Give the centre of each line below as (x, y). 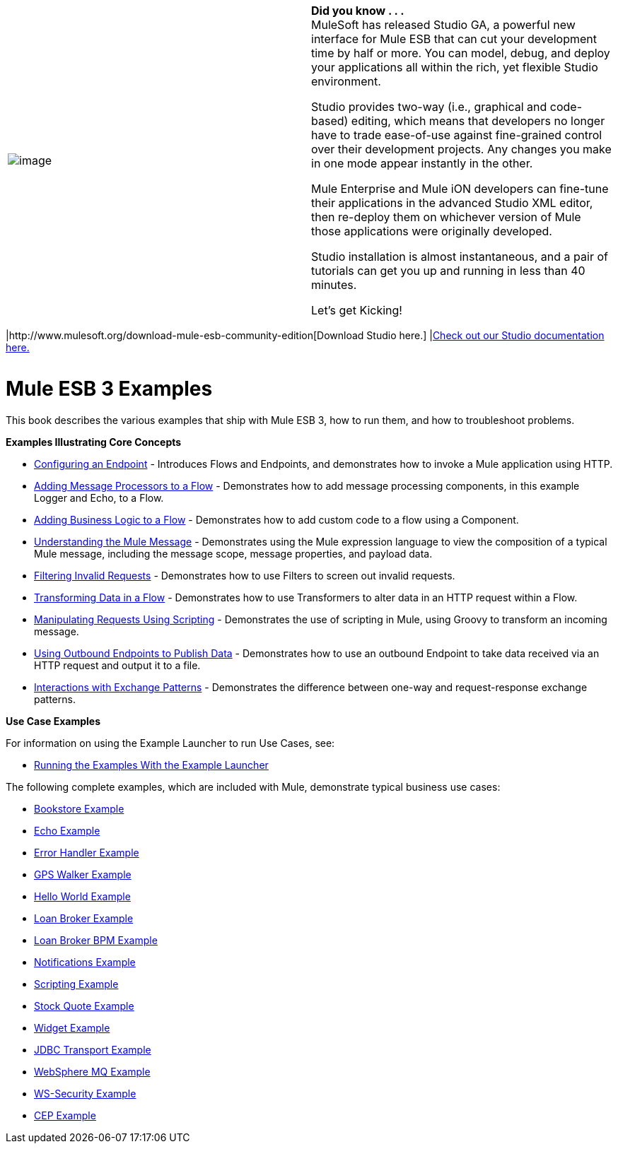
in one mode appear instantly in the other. (422, 163)
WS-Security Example (85, 1093)
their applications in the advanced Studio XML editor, (452, 203)
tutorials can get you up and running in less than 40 (448, 271)
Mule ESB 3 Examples (109, 388)
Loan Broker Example (84, 918)
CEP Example (65, 1115)
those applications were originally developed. (432, 231)
